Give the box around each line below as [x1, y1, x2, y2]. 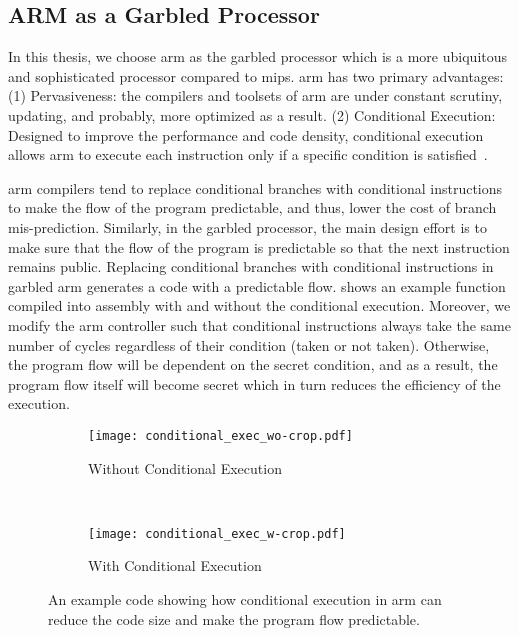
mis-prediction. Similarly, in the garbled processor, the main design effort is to [8, 216, 487, 237]
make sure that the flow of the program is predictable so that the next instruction [8, 236, 510, 257]
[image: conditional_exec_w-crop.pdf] [88, 526, 346, 541]
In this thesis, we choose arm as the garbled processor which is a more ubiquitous [8, 46, 508, 67]
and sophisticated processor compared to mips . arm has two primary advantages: [8, 65, 504, 86]
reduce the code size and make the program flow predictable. [48, 608, 420, 629]
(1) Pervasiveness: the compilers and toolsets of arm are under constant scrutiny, [8, 85, 503, 106]
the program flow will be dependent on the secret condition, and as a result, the [8, 354, 498, 375]
